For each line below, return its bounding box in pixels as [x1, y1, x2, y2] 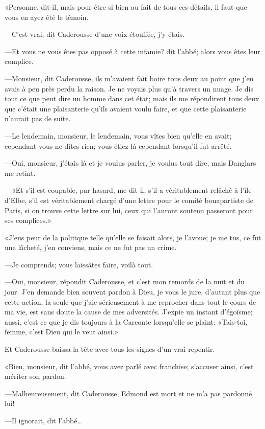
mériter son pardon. [5, 371, 66, 381]
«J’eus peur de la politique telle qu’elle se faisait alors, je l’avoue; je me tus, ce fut [5, 232, 261, 242]
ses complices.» [5, 215, 51, 225]
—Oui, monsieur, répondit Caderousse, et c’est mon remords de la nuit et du [5, 276, 245, 287]
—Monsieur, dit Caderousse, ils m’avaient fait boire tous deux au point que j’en [5, 73, 254, 83]
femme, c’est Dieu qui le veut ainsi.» [5, 326, 119, 337]
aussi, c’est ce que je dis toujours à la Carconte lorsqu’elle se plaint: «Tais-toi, [5, 316, 248, 327]
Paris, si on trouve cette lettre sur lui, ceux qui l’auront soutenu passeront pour [5, 205, 253, 215]
